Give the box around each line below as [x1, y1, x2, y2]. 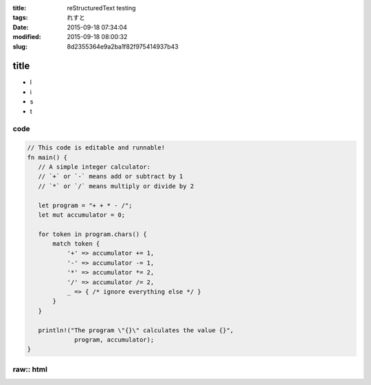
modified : [12, 33, 41, 41]
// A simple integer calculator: [38, 163, 151, 171]
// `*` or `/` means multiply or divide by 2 [38, 182, 194, 190]
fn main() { [27, 153, 68, 161]
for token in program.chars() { [38, 230, 147, 238]
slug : [12, 42, 27, 51]
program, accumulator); [74, 336, 155, 343]
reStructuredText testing [67, 4, 136, 12]
